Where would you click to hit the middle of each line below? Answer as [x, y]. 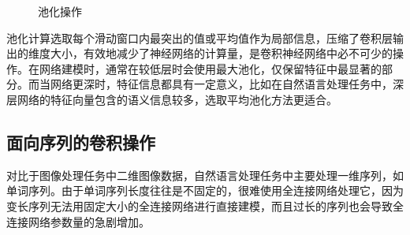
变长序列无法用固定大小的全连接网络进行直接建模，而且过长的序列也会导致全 [205, 205]
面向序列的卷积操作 [81, 142]
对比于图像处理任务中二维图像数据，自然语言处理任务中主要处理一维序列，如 [205, 175]
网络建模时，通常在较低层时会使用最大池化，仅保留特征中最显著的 [210, 68]
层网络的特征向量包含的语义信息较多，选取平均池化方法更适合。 [172, 99]
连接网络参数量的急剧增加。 [78, 221]
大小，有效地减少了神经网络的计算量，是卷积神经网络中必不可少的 [221, 53]
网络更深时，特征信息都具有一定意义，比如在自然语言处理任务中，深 [227, 84]
